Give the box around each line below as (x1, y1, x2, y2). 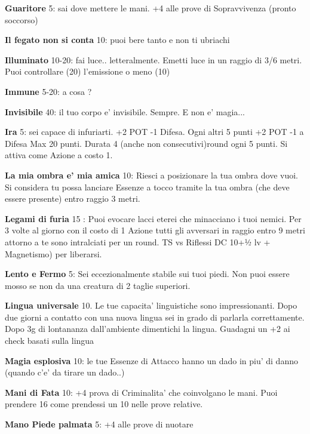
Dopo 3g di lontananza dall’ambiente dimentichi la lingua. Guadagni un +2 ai (5, 322, 290, 335)
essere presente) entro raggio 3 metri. (5, 192, 140, 205)
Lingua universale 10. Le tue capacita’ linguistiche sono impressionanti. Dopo (5, 299, 297, 312)
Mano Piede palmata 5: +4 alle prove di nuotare (5, 418, 194, 430)
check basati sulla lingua (5, 334, 94, 347)
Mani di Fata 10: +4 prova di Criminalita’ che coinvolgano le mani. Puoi (5, 386, 278, 398)
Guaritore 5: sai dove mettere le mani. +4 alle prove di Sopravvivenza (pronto (5, 2, 296, 14)
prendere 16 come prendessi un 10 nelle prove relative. (5, 398, 203, 410)
